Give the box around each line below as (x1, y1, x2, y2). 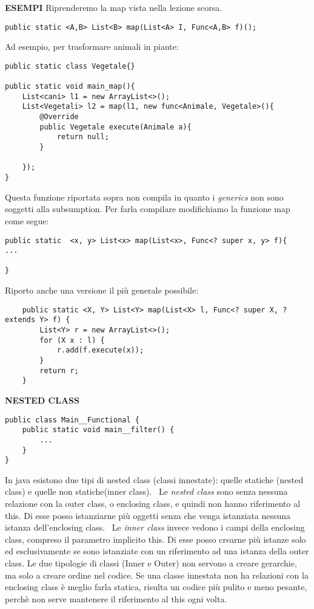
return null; (56, 132, 109, 142)
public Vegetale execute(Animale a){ (39, 122, 192, 131)
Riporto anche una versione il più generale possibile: (5, 284, 199, 297)
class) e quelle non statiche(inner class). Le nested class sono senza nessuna (5, 485, 288, 498)
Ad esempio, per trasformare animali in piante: (5, 40, 179, 53)
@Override (39, 112, 79, 122)
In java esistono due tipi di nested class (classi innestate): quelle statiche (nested (5, 473, 304, 486)
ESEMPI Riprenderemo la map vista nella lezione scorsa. (5, 1, 222, 13)
